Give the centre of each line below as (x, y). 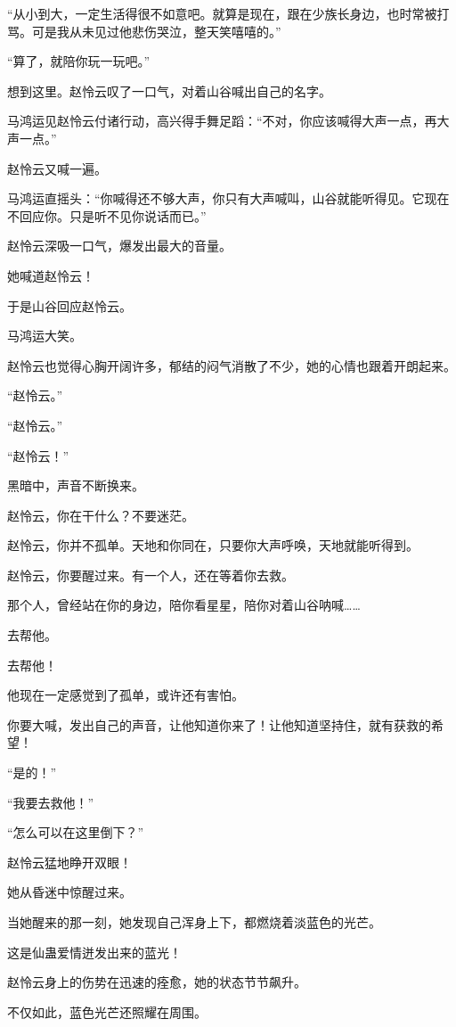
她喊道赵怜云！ (51, 275)
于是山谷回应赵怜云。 (69, 305)
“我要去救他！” (51, 802)
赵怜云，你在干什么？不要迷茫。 (101, 515)
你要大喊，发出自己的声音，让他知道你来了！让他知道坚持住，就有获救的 (219, 724)
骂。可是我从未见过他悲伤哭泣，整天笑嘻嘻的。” (144, 31)
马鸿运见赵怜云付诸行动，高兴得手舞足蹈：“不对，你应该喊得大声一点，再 (222, 121)
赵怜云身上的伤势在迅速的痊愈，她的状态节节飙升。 (157, 982)
